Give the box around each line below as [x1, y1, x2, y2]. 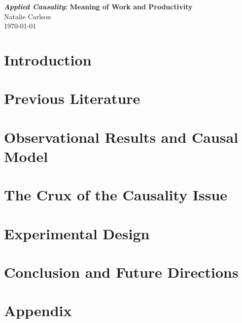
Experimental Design [4, 223, 150, 243]
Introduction [4, 49, 92, 69]
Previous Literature [4, 88, 140, 108]
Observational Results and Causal [4, 127, 239, 147]
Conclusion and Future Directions [4, 262, 239, 282]
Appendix [4, 300, 72, 321]
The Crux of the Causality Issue [4, 185, 228, 205]
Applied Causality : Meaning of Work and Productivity [4, 1, 193, 11]
